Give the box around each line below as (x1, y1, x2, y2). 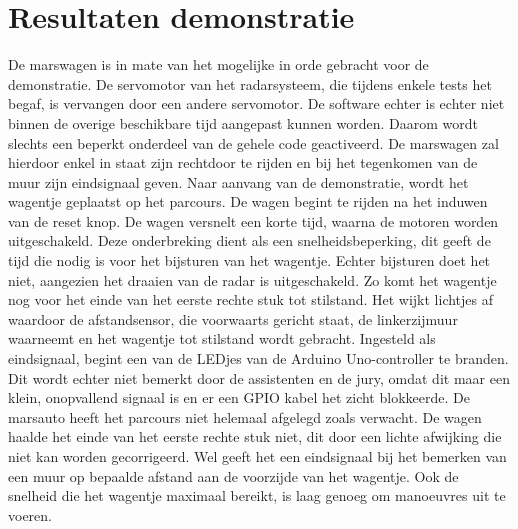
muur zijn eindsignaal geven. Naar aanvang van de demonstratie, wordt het (8, 171, 469, 192)
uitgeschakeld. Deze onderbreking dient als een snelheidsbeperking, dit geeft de (8, 230, 491, 251)
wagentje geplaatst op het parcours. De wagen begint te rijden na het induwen (8, 191, 488, 212)
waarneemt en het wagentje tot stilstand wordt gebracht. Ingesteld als (8, 328, 436, 349)
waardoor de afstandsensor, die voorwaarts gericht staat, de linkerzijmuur (8, 308, 458, 329)
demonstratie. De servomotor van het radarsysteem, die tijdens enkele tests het (8, 73, 492, 94)
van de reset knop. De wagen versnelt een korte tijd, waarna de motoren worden (8, 210, 499, 231)
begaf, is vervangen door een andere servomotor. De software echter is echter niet (8, 93, 505, 114)
